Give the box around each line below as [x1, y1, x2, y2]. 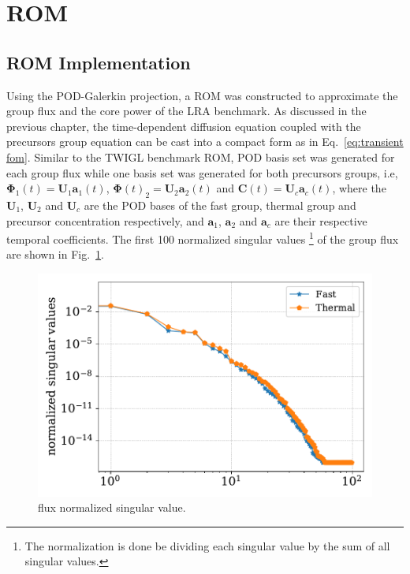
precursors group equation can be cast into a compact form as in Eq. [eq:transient [6, 133, 404, 150]
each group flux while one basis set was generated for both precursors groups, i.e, [6, 164, 398, 181]
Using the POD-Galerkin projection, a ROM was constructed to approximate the [6, 87, 398, 103]
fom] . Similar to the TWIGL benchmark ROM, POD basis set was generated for [6, 148, 395, 165]
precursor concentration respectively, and [6, 212, 204, 229]
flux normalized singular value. [38, 499, 186, 516]
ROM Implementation [6, 50, 191, 74]
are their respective [274, 212, 367, 229]
